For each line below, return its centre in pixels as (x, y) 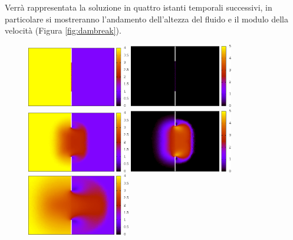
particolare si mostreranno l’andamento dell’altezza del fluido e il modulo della (146, 19)
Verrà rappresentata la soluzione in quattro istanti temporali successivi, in (139, 7)
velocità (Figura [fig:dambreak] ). (63, 30)
